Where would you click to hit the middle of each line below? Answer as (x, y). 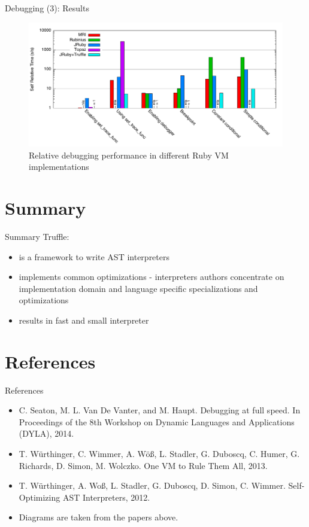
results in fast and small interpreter (84, 320)
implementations (59, 167)
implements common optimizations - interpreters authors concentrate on (152, 277)
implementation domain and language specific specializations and (138, 288)
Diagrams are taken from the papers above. (99, 517)
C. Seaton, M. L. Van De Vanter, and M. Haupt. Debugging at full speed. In (160, 410)
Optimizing (40, 497)
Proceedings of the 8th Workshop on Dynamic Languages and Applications (157, 421)
